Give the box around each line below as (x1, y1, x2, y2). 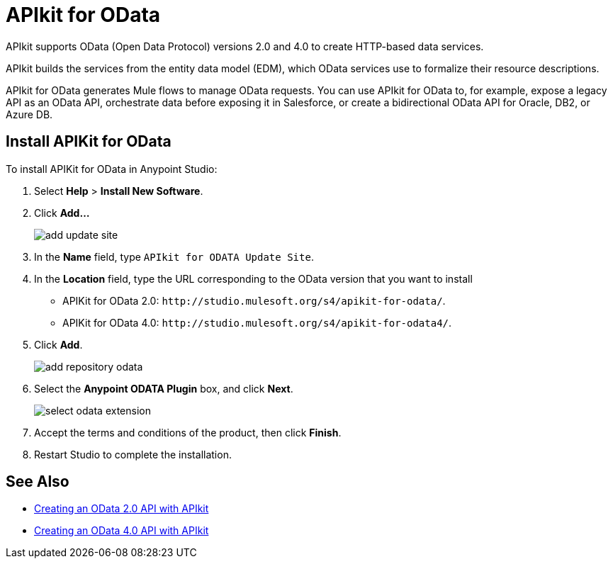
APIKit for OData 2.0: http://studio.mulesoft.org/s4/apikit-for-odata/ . (62, 294, 446, 307)
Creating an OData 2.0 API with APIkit (34, 502, 209, 515)
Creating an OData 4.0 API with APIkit (34, 524, 209, 537)
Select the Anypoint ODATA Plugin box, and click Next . (34, 382, 293, 395)
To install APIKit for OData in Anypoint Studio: (6, 162, 218, 175)
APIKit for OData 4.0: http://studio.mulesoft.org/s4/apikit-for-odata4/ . (62, 316, 452, 329)
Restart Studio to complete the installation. (34, 448, 232, 461)
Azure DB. (6, 108, 53, 120)
